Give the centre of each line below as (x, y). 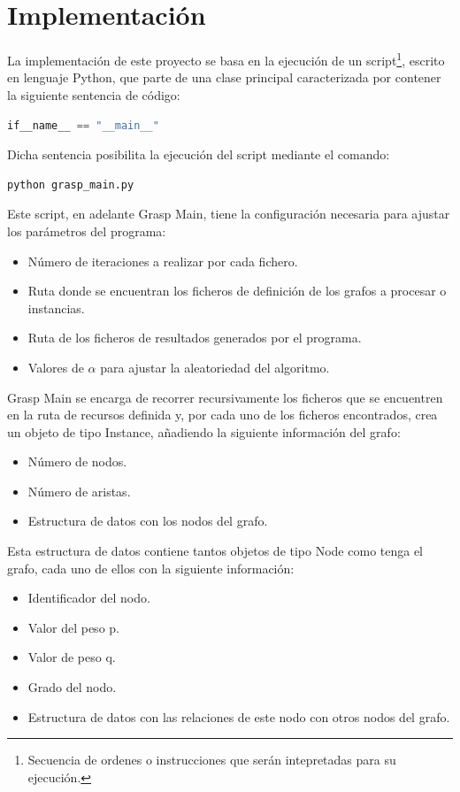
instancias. (56, 308)
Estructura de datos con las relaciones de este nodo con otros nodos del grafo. (239, 716)
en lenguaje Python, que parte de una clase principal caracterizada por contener (224, 77)
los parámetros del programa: (87, 231)
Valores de (56, 367)
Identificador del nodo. (89, 598)
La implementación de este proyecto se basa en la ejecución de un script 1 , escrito (226, 59)
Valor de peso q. (72, 657)
